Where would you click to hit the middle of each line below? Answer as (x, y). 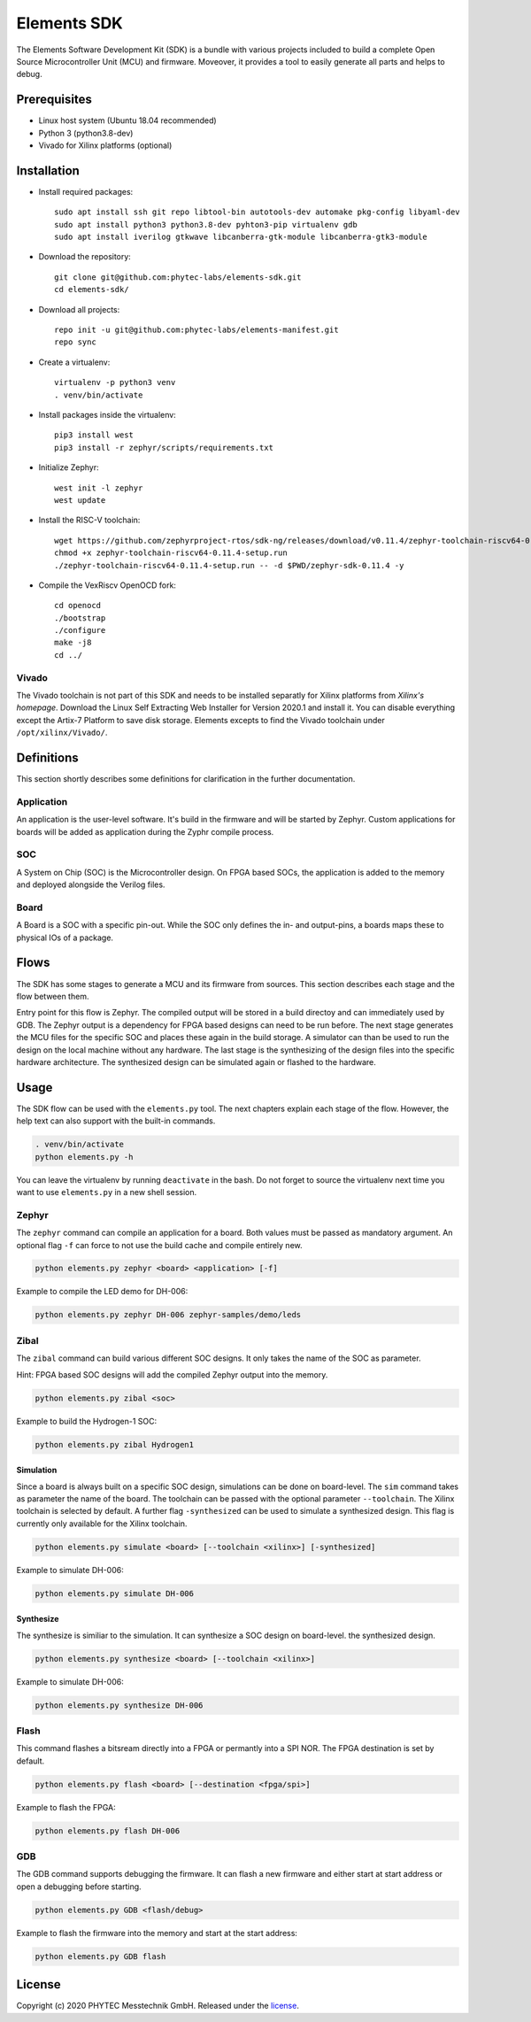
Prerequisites (54, 100)
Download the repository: (85, 257)
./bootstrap (80, 618)
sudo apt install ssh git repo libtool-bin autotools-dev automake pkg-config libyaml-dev (257, 212)
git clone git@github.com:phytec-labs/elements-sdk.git (178, 277)
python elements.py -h (84, 1157)
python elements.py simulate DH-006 (115, 1593)
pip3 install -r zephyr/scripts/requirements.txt (164, 448)
